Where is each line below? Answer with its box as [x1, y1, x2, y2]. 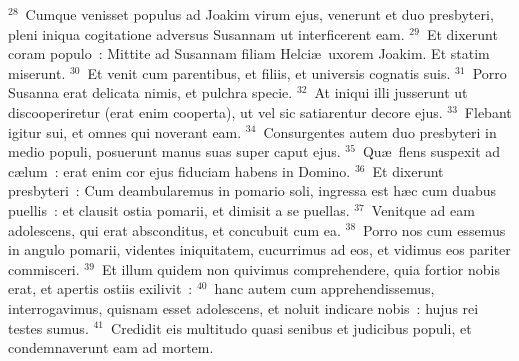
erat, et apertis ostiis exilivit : [8, 278, 193, 299]
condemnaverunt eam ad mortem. [8, 337, 214, 358]
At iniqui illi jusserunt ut [314, 82, 468, 103]
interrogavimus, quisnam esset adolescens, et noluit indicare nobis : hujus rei [8, 297, 479, 318]
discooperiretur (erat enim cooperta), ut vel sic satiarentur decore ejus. [8, 101, 443, 122]
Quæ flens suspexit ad [362, 141, 501, 162]
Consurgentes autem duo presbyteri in [263, 121, 497, 142]
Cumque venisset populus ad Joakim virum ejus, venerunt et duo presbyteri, [25, 4, 494, 24]
